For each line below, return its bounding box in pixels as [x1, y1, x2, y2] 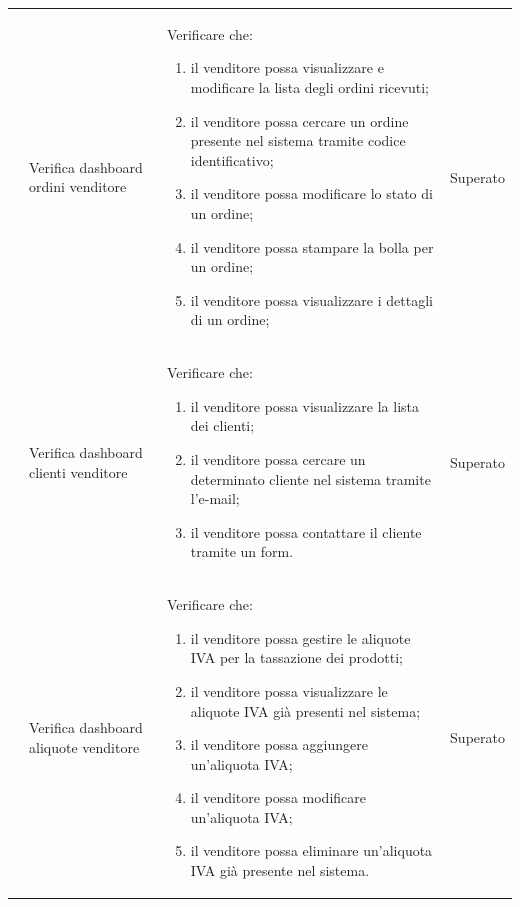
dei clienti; [190, 415, 255, 436]
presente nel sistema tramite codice [190, 130, 406, 151]
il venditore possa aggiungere [190, 734, 368, 755]
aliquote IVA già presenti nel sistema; [190, 700, 421, 721]
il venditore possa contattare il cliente [190, 521, 422, 542]
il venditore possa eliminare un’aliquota [190, 840, 433, 861]
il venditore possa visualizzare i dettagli [190, 289, 433, 310]
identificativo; [190, 149, 274, 170]
